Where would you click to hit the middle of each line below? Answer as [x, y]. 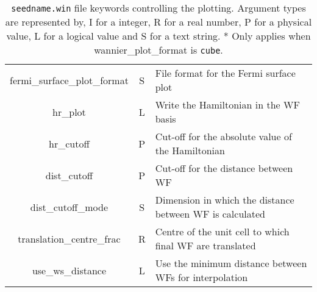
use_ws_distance [69, 270]
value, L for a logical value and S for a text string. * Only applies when [158, 36]
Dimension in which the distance [225, 200]
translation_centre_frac [69, 238]
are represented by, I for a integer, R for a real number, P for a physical [158, 22]
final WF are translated [205, 245]
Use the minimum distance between [231, 263]
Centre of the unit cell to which [222, 231]
